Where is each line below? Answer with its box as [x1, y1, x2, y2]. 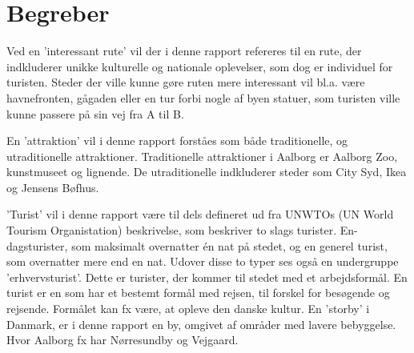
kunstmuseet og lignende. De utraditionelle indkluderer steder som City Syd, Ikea [6, 163, 407, 180]
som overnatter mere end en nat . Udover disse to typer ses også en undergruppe [6, 253, 399, 270]
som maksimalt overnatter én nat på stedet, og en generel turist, [71, 237, 388, 254]
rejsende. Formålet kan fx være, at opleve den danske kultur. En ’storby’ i [6, 300, 370, 317]
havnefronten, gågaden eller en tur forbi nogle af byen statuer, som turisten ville [6, 89, 400, 106]
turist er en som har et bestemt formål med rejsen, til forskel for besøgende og [6, 284, 390, 301]
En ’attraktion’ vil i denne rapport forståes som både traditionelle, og [6, 132, 348, 149]
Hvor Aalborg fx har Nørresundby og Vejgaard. [6, 331, 239, 348]
